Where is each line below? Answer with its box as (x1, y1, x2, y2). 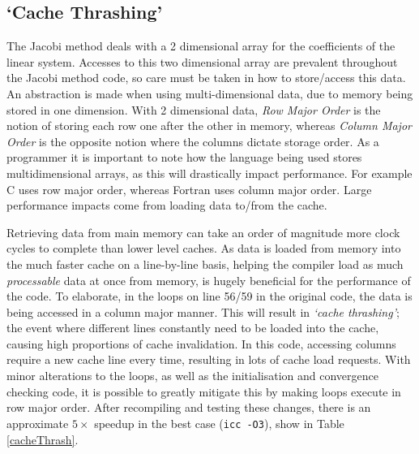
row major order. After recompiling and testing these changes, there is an (6, 399, 371, 416)
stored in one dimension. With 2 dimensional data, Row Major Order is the (6, 101, 381, 118)
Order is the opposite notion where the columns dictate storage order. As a (6, 132, 379, 149)
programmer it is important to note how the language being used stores (6, 149, 362, 166)
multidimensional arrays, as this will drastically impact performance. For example (6, 164, 413, 181)
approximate (6, 414, 69, 431)
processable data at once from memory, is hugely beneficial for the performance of (6, 271, 411, 288)
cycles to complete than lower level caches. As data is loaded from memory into (6, 240, 401, 257)
